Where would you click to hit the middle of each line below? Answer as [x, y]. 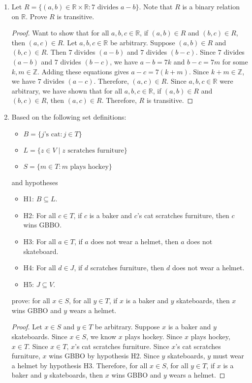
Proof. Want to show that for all [60, 33]
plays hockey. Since [154, 336]
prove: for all [31, 301]
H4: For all [40, 268]
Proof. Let [27, 327]
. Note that [156, 6]
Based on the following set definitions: [69, 116]
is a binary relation [211, 6]
